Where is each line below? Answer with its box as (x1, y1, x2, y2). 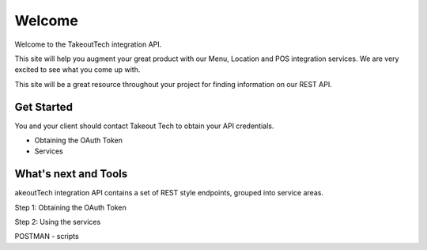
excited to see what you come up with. (14, 65, 141, 74)
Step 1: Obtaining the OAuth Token (14, 203, 127, 212)
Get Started (14, 100, 73, 114)
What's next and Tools (14, 167, 128, 181)
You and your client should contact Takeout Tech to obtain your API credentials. (14, 121, 274, 131)
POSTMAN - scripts (14, 232, 79, 241)
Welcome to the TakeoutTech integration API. (14, 40, 162, 49)
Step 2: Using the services (14, 218, 101, 227)
